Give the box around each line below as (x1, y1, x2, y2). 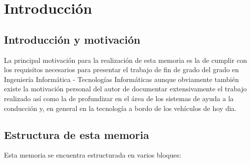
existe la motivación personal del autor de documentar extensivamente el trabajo (4, 83, 247, 94)
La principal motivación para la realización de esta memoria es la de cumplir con (4, 54, 247, 65)
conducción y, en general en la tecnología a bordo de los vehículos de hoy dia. (4, 103, 237, 113)
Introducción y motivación (4, 31, 140, 47)
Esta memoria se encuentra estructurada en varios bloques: (4, 150, 181, 160)
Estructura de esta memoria (4, 127, 149, 142)
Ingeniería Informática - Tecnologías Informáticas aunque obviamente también (4, 74, 239, 84)
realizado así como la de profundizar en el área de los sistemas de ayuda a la (4, 93, 234, 103)
